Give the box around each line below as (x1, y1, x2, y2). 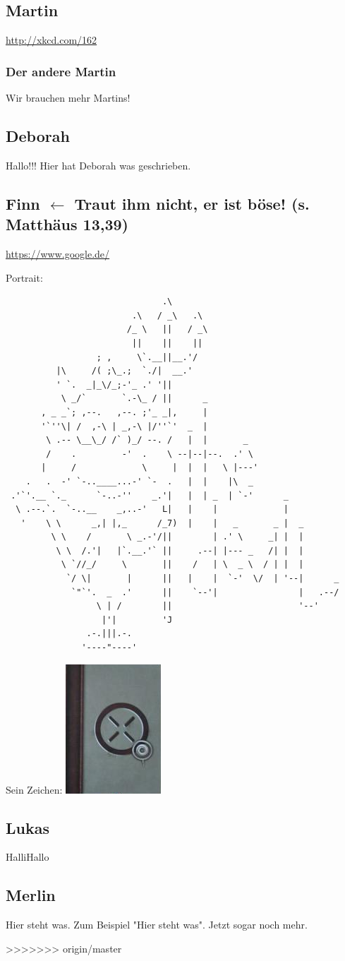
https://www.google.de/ (6, 246, 110, 261)
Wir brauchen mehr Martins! (6, 90, 131, 105)
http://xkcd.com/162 (6, 32, 97, 47)
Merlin (6, 884, 56, 906)
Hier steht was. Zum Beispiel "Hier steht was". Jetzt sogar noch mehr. (6, 917, 308, 932)
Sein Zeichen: (6, 782, 63, 796)
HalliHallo (6, 849, 49, 864)
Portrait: (6, 270, 43, 285)
